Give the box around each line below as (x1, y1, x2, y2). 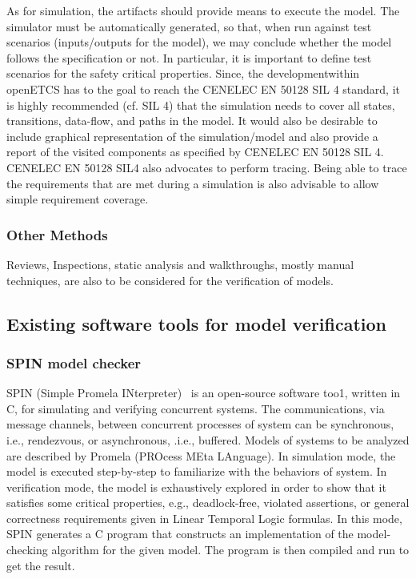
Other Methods (6, 224, 108, 244)
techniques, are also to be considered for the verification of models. (6, 271, 334, 288)
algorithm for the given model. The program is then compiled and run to (51, 541, 410, 558)
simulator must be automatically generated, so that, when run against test (6, 18, 372, 34)
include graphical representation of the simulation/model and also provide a (6, 127, 378, 144)
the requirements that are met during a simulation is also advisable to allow (6, 175, 379, 191)
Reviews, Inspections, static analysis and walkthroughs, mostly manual (6, 255, 354, 272)
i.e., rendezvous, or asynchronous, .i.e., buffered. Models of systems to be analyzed (6, 431, 410, 448)
